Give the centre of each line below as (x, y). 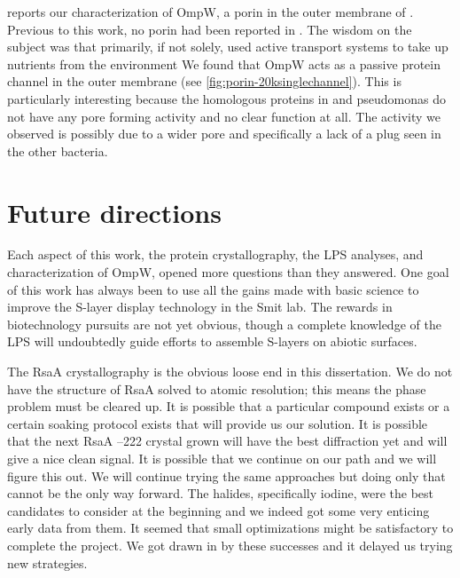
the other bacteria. (58, 150)
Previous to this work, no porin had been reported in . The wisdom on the (210, 29)
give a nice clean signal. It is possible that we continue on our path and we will (222, 458)
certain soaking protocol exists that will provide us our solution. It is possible (218, 423)
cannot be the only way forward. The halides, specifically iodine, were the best (221, 493)
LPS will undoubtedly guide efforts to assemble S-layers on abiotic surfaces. (212, 341)
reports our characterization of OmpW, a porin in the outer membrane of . (211, 12)
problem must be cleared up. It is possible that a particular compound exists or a (229, 406)
